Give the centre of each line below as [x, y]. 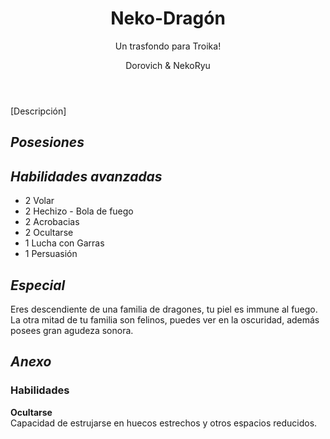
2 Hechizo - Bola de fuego [79, 211]
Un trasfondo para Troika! [168, 46]
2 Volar [39, 201]
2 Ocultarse [49, 233]
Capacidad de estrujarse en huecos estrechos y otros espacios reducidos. [164, 423]
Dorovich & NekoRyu [168, 65]
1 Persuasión [51, 254]
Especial [38, 285]
